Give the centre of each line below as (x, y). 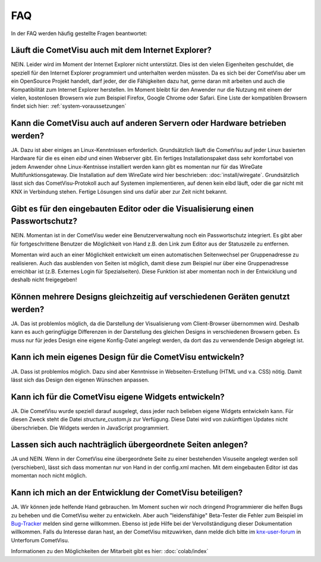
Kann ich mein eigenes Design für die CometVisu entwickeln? (128, 357)
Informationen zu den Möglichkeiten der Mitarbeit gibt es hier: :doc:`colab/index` (110, 551)
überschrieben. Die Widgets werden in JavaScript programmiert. (90, 428)
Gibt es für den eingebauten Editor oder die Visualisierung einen (132, 209)
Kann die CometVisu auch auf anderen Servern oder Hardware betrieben (149, 123)
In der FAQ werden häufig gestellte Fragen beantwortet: (79, 33)
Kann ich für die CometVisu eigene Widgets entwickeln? (118, 397)
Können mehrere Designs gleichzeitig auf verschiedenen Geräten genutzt (150, 297)
